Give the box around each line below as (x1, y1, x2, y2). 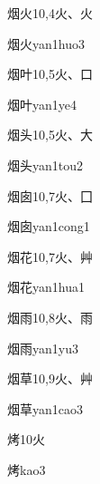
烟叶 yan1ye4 (7, 94, 77, 113)
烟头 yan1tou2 (7, 155, 84, 174)
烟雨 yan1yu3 (7, 338, 78, 357)
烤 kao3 (7, 460, 46, 479)
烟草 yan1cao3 (7, 399, 83, 418)
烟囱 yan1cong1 (7, 217, 90, 236)
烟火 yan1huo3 (7, 34, 85, 53)
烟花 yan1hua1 (7, 277, 85, 296)
